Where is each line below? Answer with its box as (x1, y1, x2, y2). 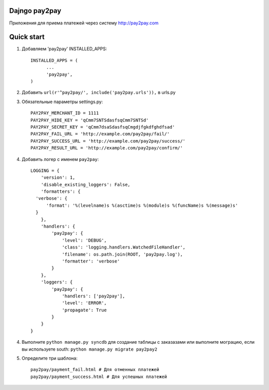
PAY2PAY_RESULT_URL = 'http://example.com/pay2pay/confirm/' (30, 145, 183, 151)
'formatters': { (40, 189, 81, 194)
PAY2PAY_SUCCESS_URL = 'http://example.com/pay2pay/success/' (30, 138, 186, 144)
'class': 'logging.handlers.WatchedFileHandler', (62, 245, 186, 250)
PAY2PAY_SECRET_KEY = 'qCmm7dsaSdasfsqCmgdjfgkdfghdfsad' (30, 124, 175, 130)
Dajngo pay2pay (9, 6, 62, 15)
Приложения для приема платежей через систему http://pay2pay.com (9, 20, 159, 26)
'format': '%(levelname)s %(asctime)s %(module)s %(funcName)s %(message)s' (46, 202, 238, 208)
